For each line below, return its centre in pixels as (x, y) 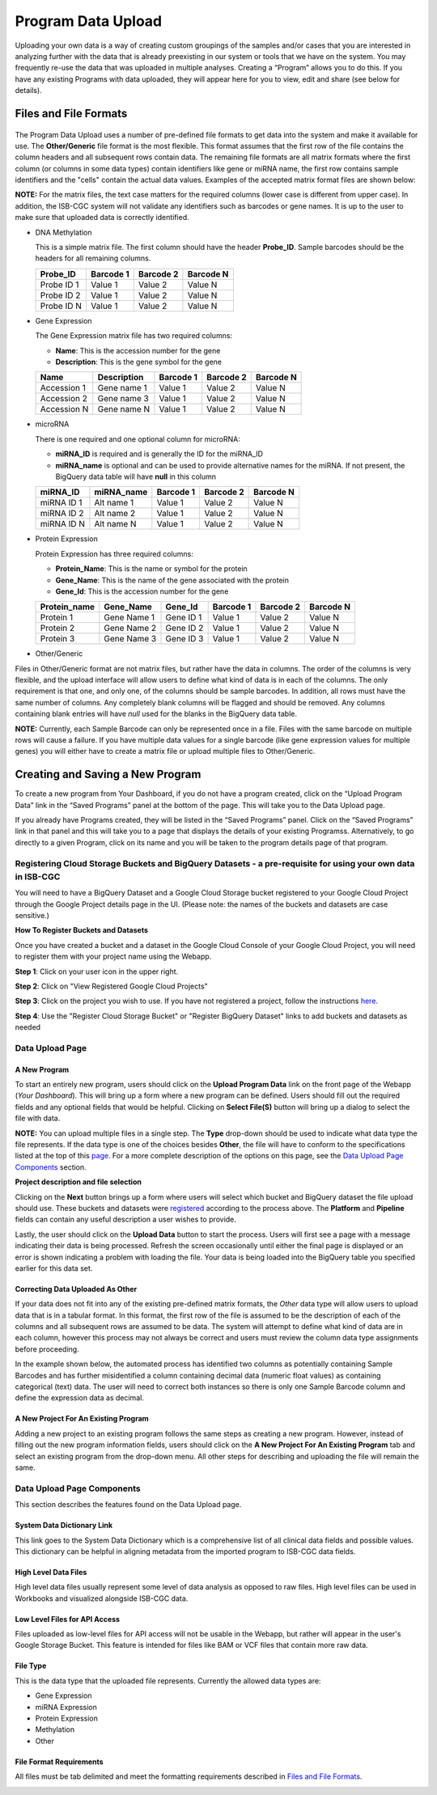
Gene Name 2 (130, 629)
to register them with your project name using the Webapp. (113, 957)
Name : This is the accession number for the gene (138, 350)
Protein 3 (57, 639)
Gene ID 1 (184, 617)
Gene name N (124, 409)
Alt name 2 (115, 514)
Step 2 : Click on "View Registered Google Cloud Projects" (111, 986)
